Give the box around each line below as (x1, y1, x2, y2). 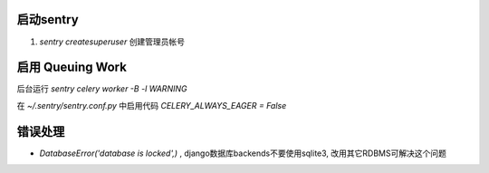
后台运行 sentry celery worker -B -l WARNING (16, 83, 187, 94)
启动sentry (16, 12, 79, 27)
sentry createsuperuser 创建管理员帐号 (39, 36, 186, 47)
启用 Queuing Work (16, 60, 127, 75)
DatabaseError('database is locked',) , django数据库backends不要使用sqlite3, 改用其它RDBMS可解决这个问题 (39, 148, 447, 159)
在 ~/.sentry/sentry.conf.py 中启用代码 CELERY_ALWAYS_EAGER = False (16, 100, 287, 111)
